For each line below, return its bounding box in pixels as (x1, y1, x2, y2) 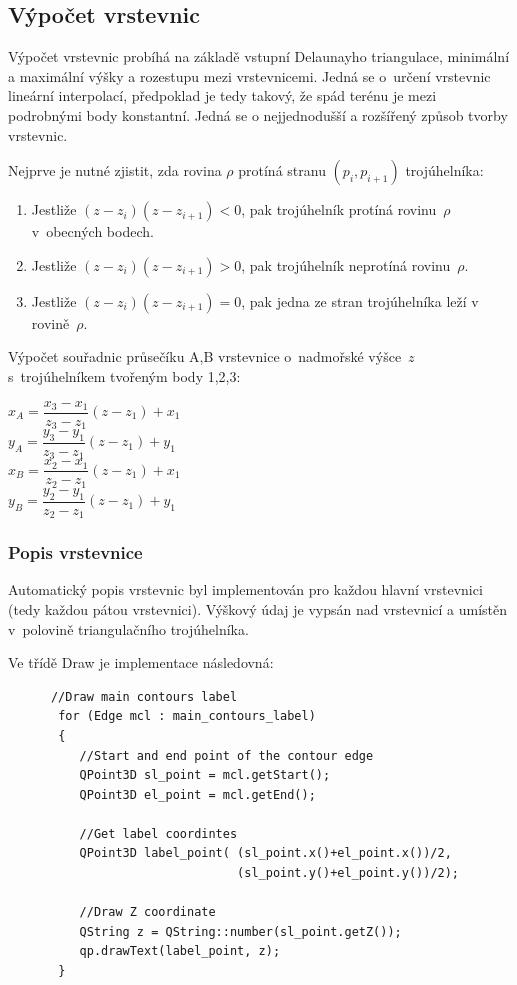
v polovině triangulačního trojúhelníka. (8, 618, 249, 639)
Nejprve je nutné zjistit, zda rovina (8, 160, 222, 181)
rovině (31, 312, 70, 333)
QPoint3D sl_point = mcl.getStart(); (79, 768, 331, 783)
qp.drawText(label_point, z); (79, 944, 281, 959)
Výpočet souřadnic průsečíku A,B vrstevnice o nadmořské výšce (8, 346, 402, 367)
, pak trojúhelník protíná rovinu (241, 199, 437, 220)
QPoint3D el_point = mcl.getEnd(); (79, 787, 316, 802)
